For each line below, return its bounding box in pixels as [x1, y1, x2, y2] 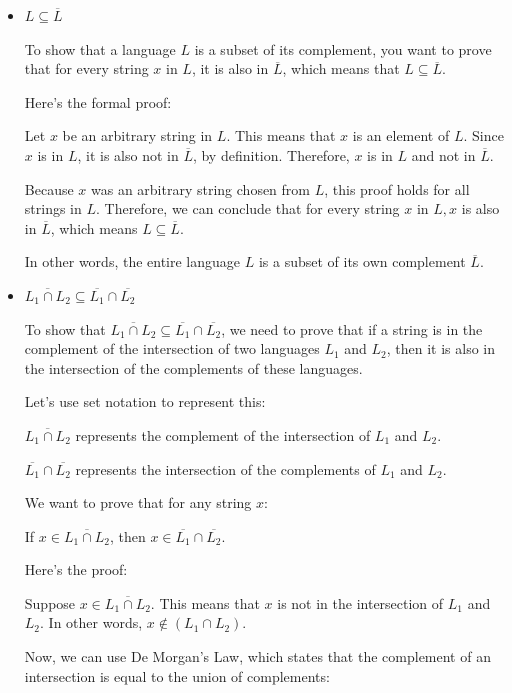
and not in [411, 144, 476, 165]
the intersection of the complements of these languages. [24, 357, 363, 378]
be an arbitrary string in [62, 125, 213, 146]
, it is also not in [77, 144, 179, 165]
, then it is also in [386, 338, 496, 359]
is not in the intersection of [277, 592, 444, 613]
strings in [24, 198, 82, 219]
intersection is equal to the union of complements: [24, 665, 330, 686]
